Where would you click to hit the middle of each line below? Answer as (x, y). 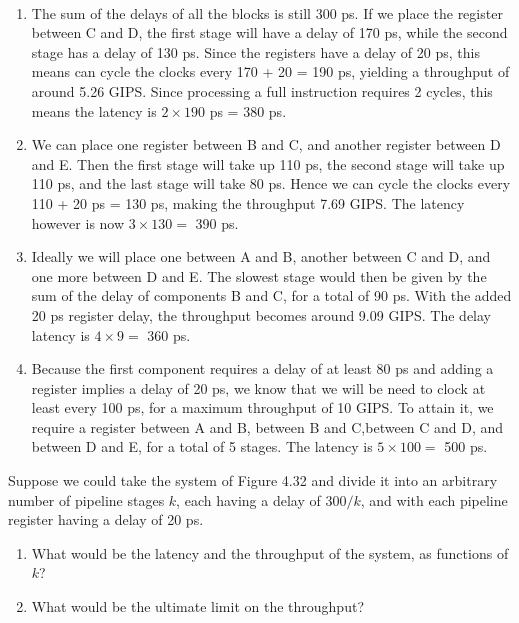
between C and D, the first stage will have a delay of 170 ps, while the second (269, 32)
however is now (78, 222)
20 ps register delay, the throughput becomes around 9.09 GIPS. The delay (261, 314)
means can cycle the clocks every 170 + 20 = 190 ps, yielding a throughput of (270, 71)
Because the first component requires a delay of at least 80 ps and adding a (262, 368)
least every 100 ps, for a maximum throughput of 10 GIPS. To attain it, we (262, 407)
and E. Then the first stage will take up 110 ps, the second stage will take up (268, 163)
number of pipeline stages (86, 499)
